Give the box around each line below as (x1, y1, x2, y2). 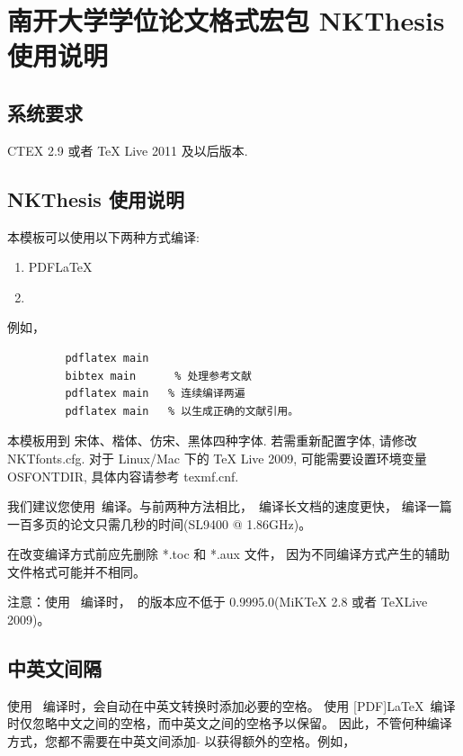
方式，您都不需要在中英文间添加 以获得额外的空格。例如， (7, 732, 356, 751)
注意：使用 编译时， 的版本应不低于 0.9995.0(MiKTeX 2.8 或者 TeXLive (7, 592, 428, 611)
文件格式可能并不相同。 (7, 562, 146, 580)
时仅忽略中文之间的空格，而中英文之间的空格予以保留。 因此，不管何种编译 (7, 714, 452, 733)
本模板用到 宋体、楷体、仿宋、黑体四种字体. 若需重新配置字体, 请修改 (7, 431, 417, 450)
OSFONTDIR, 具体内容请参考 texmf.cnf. (7, 466, 239, 485)
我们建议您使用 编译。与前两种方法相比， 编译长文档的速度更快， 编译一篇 (7, 497, 452, 516)
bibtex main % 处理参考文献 (65, 369, 252, 382)
